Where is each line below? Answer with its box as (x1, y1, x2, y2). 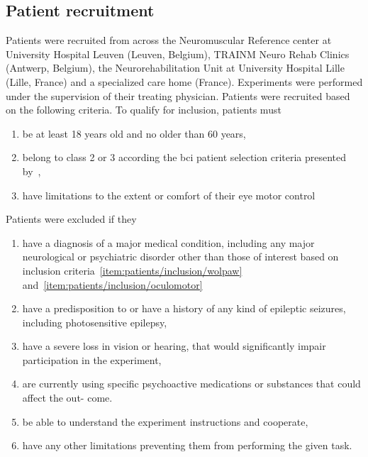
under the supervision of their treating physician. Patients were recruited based (6, 88, 350, 103)
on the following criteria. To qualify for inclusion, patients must (6, 102, 281, 117)
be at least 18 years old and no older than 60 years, (22, 126, 246, 141)
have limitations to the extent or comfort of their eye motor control (22, 187, 316, 202)
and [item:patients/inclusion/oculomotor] (22, 277, 203, 292)
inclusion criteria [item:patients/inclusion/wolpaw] (22, 263, 242, 277)
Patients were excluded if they (6, 211, 137, 226)
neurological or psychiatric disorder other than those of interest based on (22, 249, 339, 264)
